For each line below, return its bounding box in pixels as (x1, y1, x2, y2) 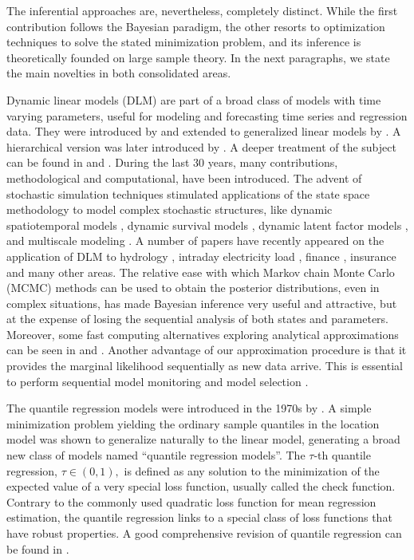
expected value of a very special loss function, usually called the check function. (6, 478, 396, 495)
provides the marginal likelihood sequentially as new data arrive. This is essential (6, 357, 403, 374)
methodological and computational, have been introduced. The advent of (6, 169, 362, 186)
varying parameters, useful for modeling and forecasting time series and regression (6, 107, 408, 124)
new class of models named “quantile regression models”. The (6, 447, 306, 463)
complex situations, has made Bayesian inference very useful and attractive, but (6, 294, 397, 311)
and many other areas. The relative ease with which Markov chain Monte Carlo (6, 263, 395, 280)
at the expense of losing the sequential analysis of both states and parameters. (6, 310, 389, 327)
